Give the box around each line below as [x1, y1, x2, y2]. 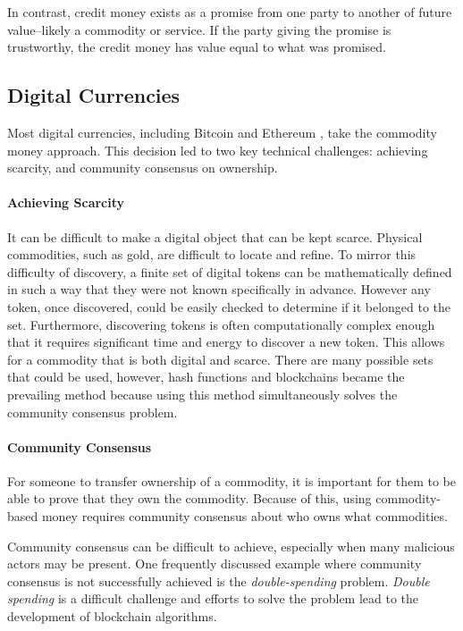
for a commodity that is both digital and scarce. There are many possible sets [7, 349, 434, 368]
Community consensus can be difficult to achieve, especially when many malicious [7, 536, 455, 555]
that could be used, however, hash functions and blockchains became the [7, 367, 405, 386]
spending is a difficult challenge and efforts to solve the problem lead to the [7, 589, 419, 608]
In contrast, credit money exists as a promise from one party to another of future [7, 3, 452, 21]
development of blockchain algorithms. [7, 607, 217, 626]
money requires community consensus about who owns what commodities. [41, 507, 448, 526]
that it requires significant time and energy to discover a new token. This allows [7, 332, 445, 351]
